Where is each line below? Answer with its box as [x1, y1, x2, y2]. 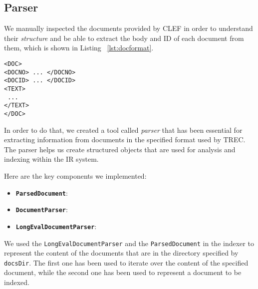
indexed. [4, 277, 29, 288]
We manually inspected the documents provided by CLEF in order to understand [4, 23, 253, 33]
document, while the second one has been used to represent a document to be [4, 267, 242, 278]
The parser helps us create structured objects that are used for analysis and [4, 144, 236, 154]
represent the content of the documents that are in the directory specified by [4, 248, 239, 258]
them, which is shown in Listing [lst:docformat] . [4, 42, 154, 53]
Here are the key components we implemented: [4, 170, 147, 181]
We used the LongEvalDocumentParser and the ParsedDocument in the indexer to [4, 238, 254, 248]
